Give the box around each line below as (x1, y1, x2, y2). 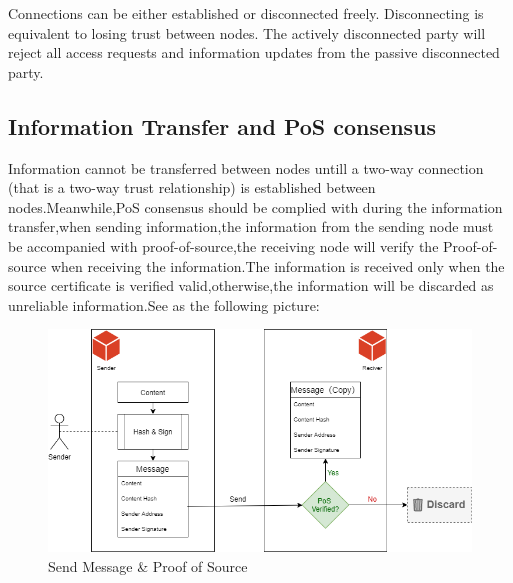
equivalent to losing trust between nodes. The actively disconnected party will (8, 22, 486, 43)
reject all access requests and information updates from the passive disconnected (8, 42, 500, 63)
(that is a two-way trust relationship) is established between (8, 177, 376, 198)
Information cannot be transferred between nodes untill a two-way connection (8, 157, 484, 178)
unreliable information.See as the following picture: (8, 294, 320, 315)
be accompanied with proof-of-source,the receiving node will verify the (8, 235, 439, 256)
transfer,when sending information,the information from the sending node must (8, 216, 494, 237)
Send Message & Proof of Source (48, 555, 248, 576)
